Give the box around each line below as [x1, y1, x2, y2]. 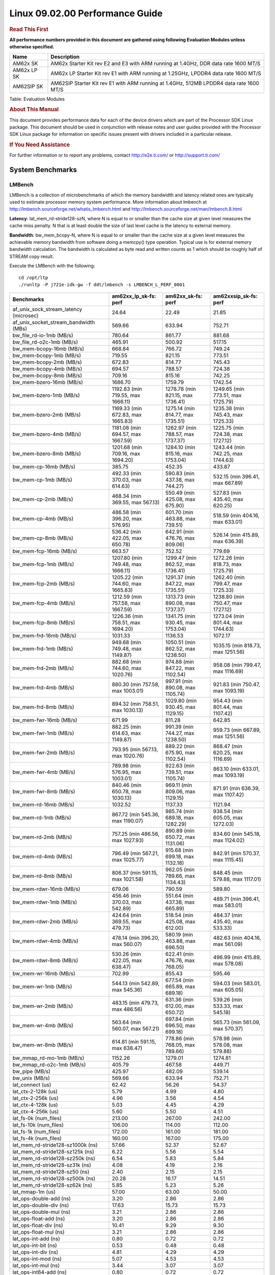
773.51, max [213, 392, 242, 399]
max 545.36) [112, 986, 143, 993]
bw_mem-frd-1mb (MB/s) [12, 645, 73, 652]
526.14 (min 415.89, [213, 531, 260, 539]
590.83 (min [165, 470, 195, 477]
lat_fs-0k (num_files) [12, 1115, 62, 1122]
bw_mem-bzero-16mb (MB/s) [12, 379, 84, 386]
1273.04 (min [213, 613, 244, 620]
